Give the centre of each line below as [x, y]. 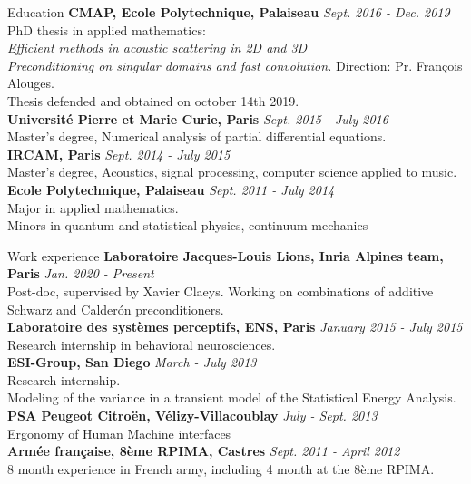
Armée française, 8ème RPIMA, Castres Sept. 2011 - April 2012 [204, 451]
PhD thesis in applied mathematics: [107, 29]
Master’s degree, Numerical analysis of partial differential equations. [197, 136]
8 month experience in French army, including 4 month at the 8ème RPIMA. [221, 468]
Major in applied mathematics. [93, 207]
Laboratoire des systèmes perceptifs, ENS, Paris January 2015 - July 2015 [235, 327]
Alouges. [31, 83]
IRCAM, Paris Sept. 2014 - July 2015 [119, 154]
